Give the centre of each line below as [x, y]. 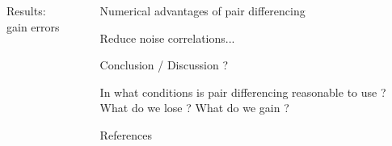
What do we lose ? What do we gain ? [194, 108]
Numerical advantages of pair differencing [202, 10]
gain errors [33, 26]
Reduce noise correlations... [167, 38]
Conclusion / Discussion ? [164, 65]
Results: [26, 10]
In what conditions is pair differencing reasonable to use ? [243, 92]
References [126, 134]
